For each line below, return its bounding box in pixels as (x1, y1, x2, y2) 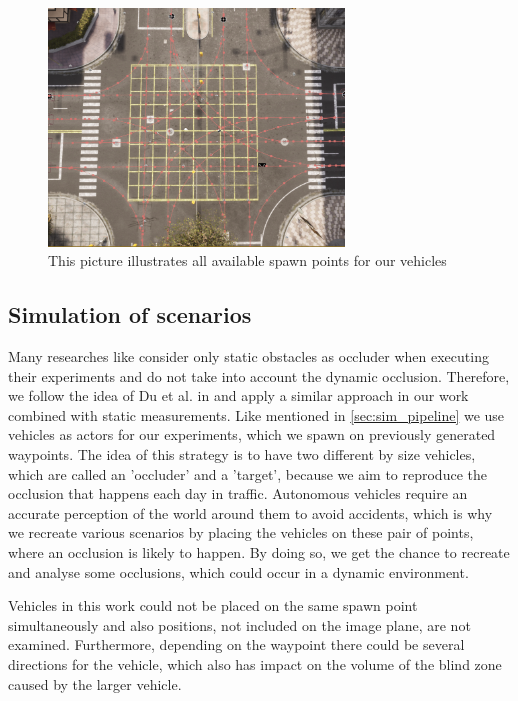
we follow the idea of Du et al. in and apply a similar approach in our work (8, 385, 469, 406)
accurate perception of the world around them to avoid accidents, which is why (8, 502, 493, 523)
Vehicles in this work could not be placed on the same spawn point (8, 595, 418, 616)
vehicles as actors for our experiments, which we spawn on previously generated (8, 424, 496, 445)
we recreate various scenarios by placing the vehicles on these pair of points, (8, 522, 474, 543)
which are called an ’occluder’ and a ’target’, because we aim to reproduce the (8, 463, 487, 484)
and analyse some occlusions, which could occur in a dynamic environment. (8, 561, 469, 582)
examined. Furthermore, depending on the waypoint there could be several (8, 634, 465, 655)
